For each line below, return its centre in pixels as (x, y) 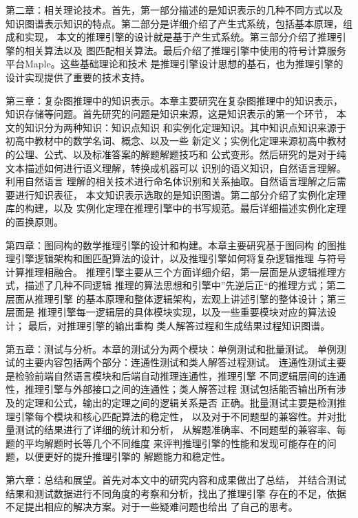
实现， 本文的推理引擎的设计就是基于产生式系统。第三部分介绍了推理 (180, 37)
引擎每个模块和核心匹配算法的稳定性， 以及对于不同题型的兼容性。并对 (176, 416)
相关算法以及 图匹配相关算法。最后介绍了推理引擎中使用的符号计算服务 (185, 50)
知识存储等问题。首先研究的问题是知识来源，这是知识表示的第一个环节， (169, 114)
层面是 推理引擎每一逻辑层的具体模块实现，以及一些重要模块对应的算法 (166, 312)
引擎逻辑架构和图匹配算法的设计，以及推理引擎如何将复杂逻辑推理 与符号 (180, 258)
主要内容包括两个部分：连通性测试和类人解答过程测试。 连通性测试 (176, 362)
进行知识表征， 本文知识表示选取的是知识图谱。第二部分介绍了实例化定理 (180, 194)
